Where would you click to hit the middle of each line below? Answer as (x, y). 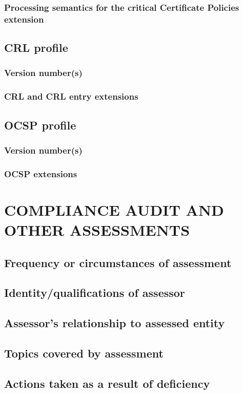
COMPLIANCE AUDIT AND (114, 209)
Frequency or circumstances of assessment (118, 262)
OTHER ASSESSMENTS (97, 230)
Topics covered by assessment (84, 353)
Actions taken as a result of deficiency (107, 383)
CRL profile (36, 48)
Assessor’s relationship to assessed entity (115, 323)
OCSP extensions (41, 173)
